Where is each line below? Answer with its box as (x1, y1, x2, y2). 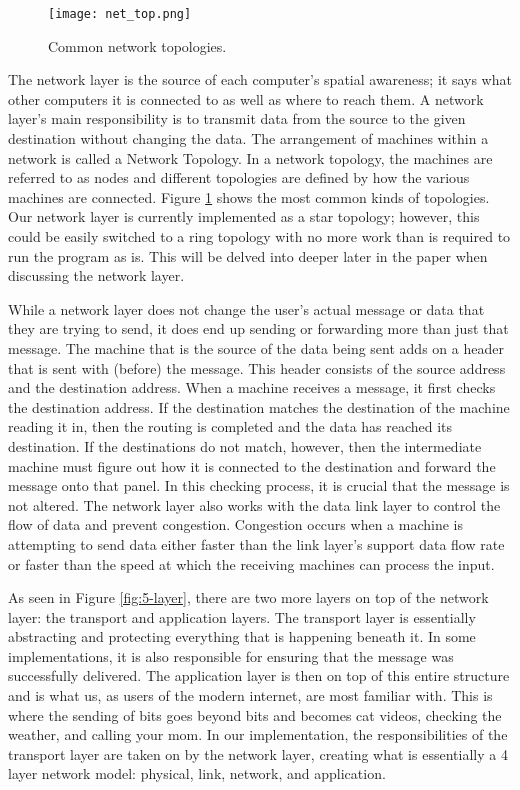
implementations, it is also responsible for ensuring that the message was (8, 645, 454, 666)
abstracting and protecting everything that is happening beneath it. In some (8, 626, 476, 647)
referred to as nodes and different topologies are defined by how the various (8, 167, 470, 188)
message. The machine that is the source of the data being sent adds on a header (8, 337, 504, 358)
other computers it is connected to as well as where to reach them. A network (8, 88, 484, 109)
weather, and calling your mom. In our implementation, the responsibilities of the (8, 724, 508, 745)
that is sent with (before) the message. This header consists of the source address (8, 357, 506, 378)
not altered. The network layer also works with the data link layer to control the (8, 494, 501, 515)
